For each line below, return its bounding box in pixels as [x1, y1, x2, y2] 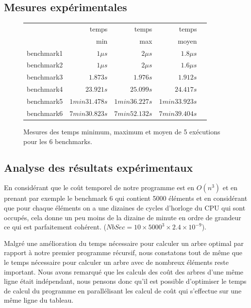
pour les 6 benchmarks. [23, 136, 92, 146]
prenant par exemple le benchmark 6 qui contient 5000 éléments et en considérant [4, 193, 248, 203]
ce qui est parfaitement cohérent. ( [4, 222, 106, 232]
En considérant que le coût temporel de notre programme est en [4, 182, 195, 193]
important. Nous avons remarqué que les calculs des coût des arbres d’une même [4, 266, 244, 276]
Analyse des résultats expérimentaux [4, 160, 193, 175]
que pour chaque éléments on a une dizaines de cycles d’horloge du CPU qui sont [4, 202, 246, 212]
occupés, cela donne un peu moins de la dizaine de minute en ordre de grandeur [4, 212, 241, 222]
